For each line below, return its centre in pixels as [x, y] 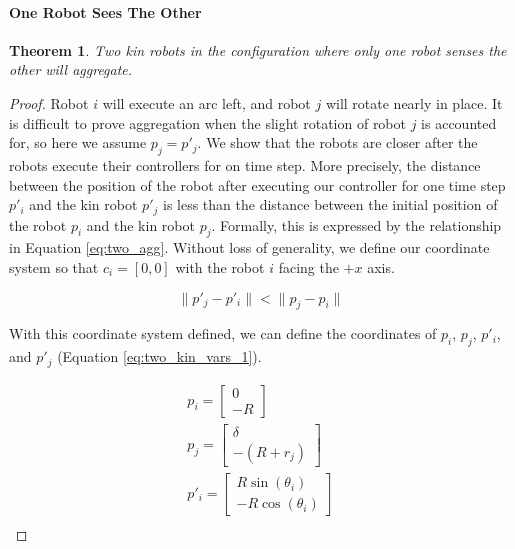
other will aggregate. [71, 69]
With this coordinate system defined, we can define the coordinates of [223, 333]
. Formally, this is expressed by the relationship [356, 224]
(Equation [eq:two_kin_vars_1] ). [159, 356]
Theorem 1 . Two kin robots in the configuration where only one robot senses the [258, 49]
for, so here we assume [78, 142]
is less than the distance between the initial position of [330, 204]
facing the [308, 267]
